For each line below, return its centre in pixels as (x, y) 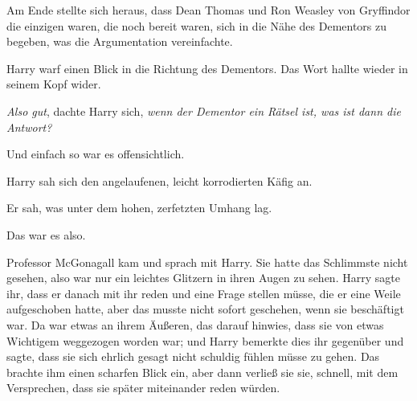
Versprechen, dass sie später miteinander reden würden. (143, 388)
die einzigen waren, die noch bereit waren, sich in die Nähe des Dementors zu (197, 25)
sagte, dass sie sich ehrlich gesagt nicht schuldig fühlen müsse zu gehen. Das (193, 356)
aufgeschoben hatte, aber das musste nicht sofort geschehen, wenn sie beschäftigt (205, 309)
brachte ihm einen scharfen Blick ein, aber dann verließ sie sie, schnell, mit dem (202, 372)
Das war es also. (46, 234)
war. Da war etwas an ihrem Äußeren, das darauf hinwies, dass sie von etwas (195, 324)
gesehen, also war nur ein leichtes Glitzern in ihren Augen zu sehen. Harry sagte (203, 278)
